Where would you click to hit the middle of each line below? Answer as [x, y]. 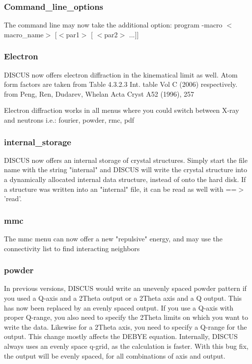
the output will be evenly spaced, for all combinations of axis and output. [115, 355]
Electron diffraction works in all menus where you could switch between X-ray [122, 110]
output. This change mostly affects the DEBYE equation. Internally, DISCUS [121, 336]
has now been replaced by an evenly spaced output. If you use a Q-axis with [119, 307]
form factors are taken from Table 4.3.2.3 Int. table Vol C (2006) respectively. [121, 84]
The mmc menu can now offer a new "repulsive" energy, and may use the [113, 238]
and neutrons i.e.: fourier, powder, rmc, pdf [69, 120]
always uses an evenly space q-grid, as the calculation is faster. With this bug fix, [126, 346]
